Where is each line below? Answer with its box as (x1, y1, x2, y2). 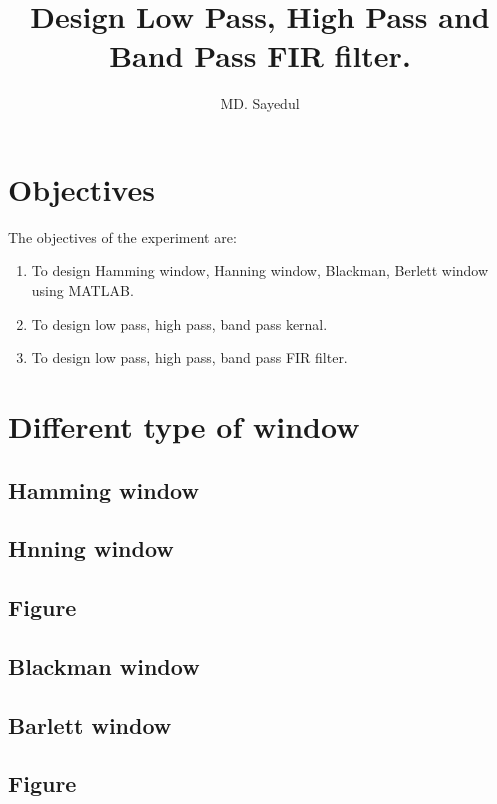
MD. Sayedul (220, 93, 300, 114)
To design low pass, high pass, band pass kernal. (31, 313, 328, 334)
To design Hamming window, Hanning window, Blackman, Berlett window (31, 260, 489, 281)
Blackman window (8, 650, 200, 681)
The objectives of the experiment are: (8, 226, 237, 247)
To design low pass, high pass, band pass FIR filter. (31, 347, 348, 368)
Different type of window (8, 406, 360, 446)
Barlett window (8, 709, 172, 740)
